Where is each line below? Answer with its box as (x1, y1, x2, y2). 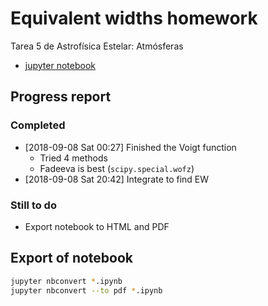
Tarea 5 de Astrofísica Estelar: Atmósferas (10, 40, 184, 52)
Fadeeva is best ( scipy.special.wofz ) (39, 162, 195, 174)
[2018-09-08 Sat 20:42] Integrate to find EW (24, 173, 210, 185)
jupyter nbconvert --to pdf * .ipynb (10, 285, 163, 296)
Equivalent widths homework (10, 7, 258, 30)
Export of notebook (10, 250, 134, 267)
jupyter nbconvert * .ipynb (10, 276, 123, 286)
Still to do (10, 198, 57, 212)
